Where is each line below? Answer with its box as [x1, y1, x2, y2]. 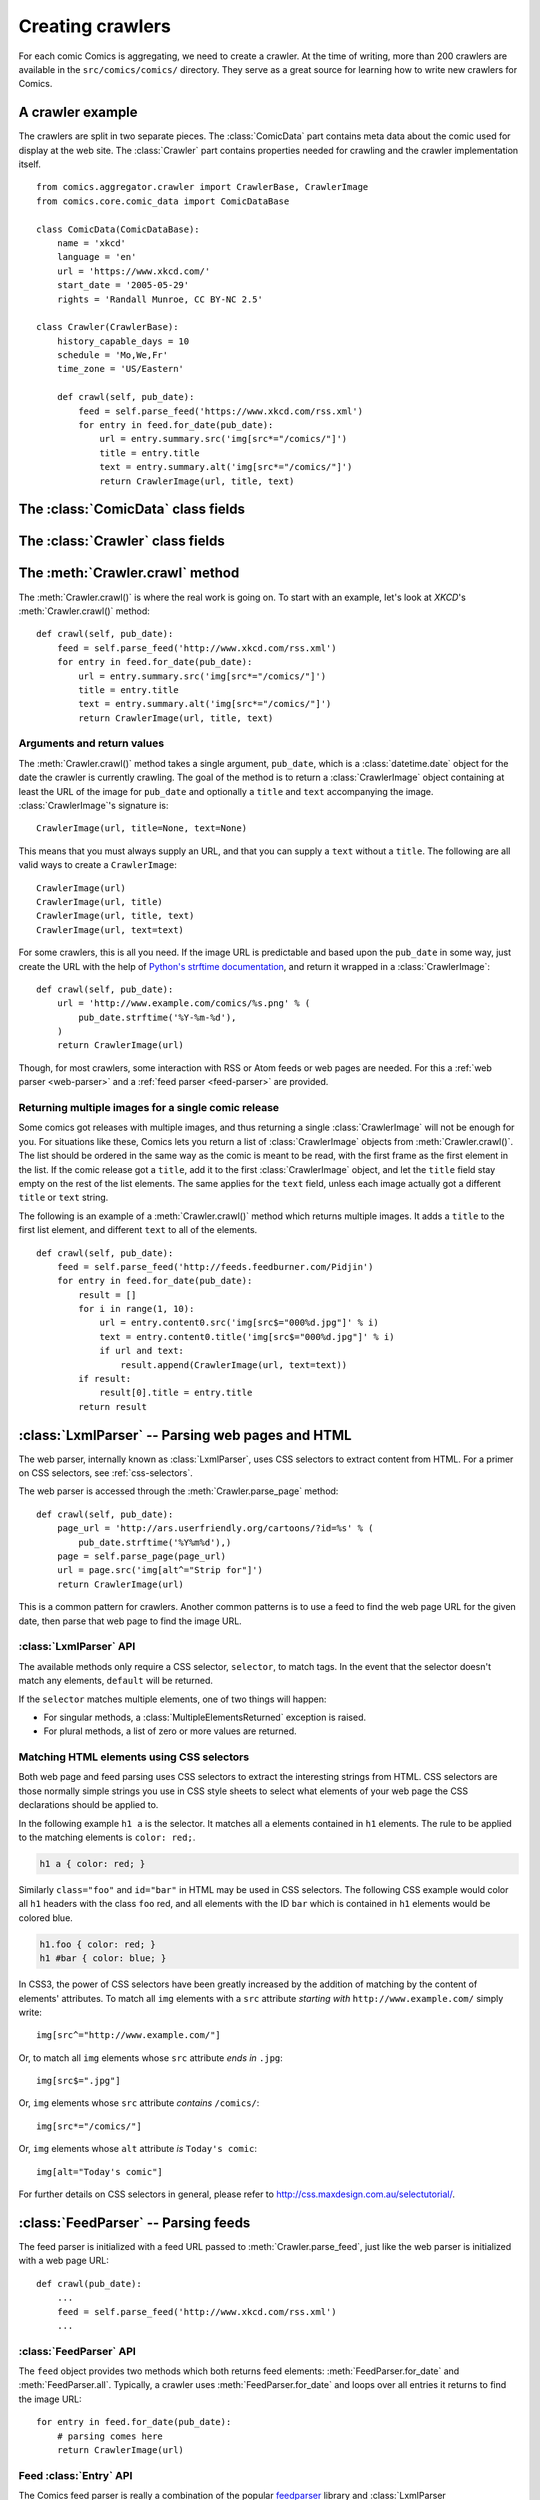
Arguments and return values [18, 736, 165, 750]
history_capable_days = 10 [56, 335, 190, 347]
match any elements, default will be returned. [18, 1675, 214, 1687]
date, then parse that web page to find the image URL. [18, 1615, 242, 1627]
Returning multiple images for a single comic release [18, 1101, 280, 1114]
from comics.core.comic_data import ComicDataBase [36, 195, 290, 207]
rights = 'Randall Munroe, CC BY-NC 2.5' [56, 293, 264, 305]
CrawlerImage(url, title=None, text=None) [36, 823, 248, 834]
